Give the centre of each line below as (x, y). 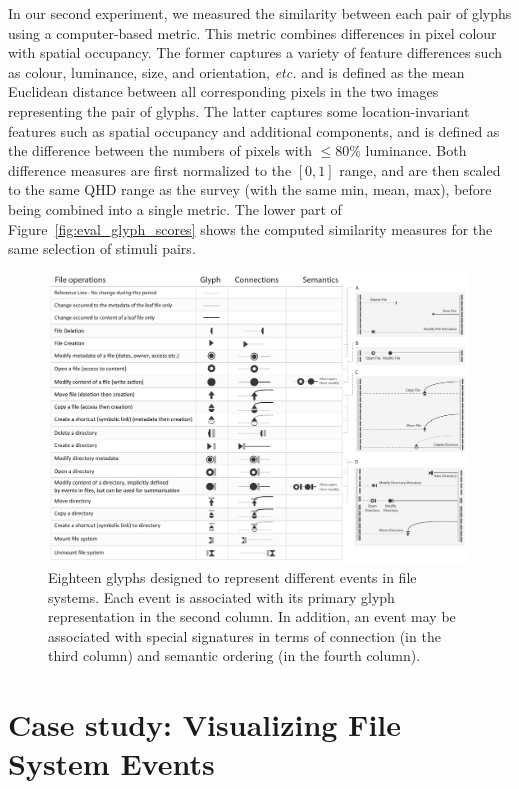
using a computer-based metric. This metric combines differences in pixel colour (252, 32)
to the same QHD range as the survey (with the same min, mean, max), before (250, 189)
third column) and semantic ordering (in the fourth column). (234, 655)
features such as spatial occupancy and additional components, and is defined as (254, 130)
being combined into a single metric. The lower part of (175, 208)
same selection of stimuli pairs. (102, 248)
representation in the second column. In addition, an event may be (252, 616)
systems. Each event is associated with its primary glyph (221, 596)
